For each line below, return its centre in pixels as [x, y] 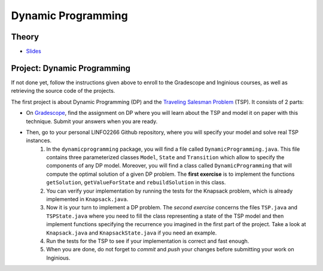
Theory [25, 37]
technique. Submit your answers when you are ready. [92, 121]
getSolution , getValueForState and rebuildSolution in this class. [136, 182]
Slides [33, 51]
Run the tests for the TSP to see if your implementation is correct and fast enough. [148, 241]
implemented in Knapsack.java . [87, 199]
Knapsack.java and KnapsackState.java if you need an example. [132, 233]
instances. [39, 141]
